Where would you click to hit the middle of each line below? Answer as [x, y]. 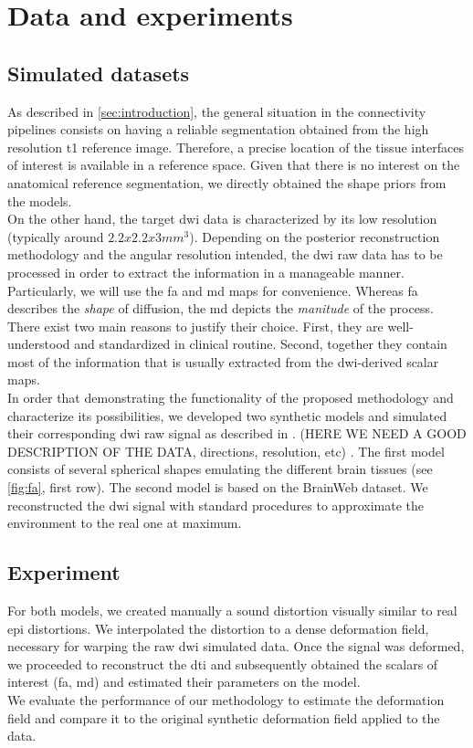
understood [39, 344]
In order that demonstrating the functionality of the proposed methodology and [231, 398]
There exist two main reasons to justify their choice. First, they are [195, 326]
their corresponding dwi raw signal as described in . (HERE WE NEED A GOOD [237, 433]
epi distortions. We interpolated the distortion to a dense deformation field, [218, 628]
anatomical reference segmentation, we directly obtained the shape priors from [227, 182]
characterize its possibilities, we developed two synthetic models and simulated [227, 415]
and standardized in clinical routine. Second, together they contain [261, 344]
